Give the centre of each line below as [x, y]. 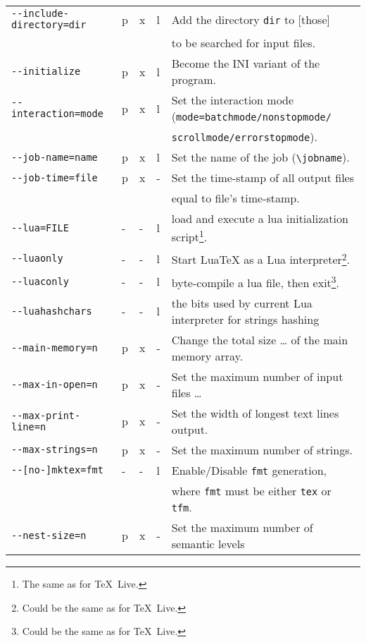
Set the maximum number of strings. [262, 449]
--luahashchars [52, 311]
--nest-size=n [49, 535]
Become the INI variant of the [246, 63]
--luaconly [40, 281]
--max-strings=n [55, 450]
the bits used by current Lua [242, 303]
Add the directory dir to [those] [251, 19]
